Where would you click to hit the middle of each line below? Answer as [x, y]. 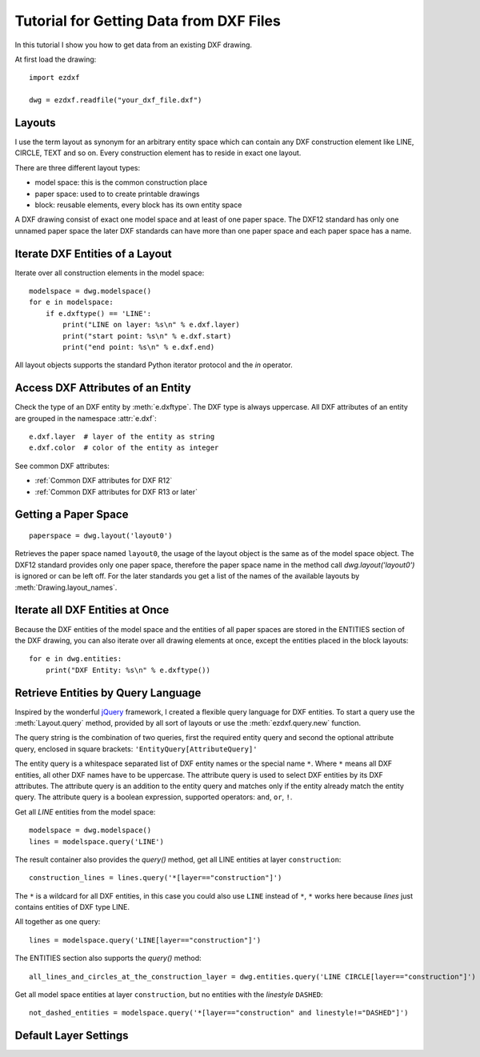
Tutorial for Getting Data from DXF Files [148, 21]
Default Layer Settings [72, 1036]
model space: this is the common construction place [121, 182]
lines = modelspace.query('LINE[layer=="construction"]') [145, 940]
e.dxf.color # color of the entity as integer [124, 448]
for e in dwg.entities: [76, 659]
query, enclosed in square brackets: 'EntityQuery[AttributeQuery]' [136, 749]
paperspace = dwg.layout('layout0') [101, 536]
